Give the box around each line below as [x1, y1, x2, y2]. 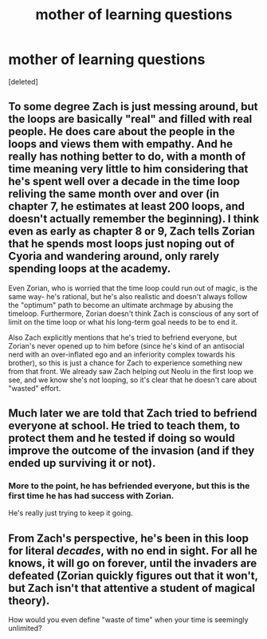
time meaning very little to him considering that [8, 162, 249, 176]
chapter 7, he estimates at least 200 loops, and [8, 199, 245, 213]
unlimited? [8, 624, 42, 633]
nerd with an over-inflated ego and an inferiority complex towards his [8, 349, 235, 359]
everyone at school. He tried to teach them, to [8, 419, 241, 432]
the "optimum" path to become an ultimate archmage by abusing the [8, 300, 234, 310]
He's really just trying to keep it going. [8, 508, 133, 518]
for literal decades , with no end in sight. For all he [8, 544, 257, 558]
